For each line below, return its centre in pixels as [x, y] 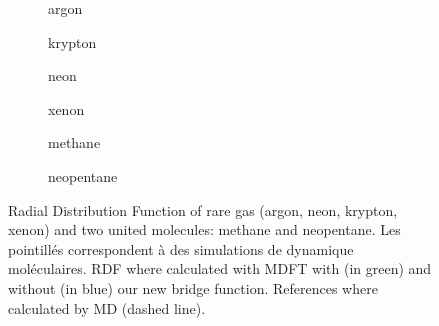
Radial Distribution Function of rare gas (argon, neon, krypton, [203, 209]
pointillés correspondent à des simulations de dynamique [181, 248]
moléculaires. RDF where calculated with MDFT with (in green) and [220, 268]
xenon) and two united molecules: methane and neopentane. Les [204, 229]
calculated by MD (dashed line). [107, 307]
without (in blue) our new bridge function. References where [193, 287]
